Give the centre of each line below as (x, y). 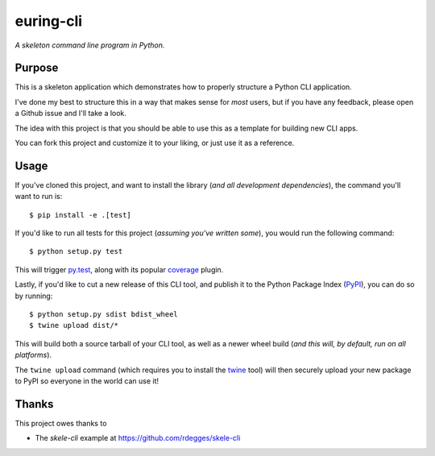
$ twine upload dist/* (74, 325)
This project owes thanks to (61, 423)
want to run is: (39, 197)
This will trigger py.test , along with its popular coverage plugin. (119, 269)
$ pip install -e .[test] (81, 215)
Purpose (37, 68)
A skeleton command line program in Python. (90, 45)
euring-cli (49, 21)
